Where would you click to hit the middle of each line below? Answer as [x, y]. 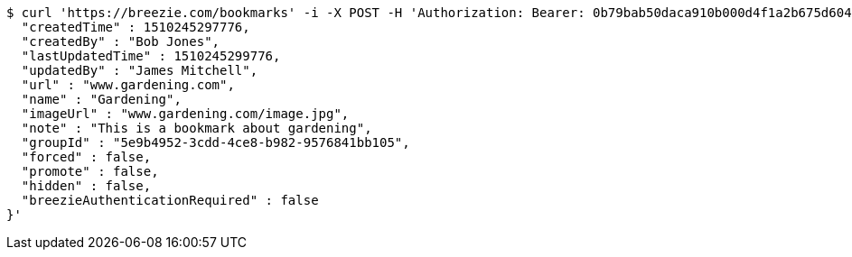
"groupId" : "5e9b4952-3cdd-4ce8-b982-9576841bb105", [215, 142]
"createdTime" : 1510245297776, [136, 27]
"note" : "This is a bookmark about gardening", [197, 128]
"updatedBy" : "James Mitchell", [140, 70]
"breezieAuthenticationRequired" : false [170, 200]
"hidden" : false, [86, 186]
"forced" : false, [86, 157]
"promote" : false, [90, 171]
